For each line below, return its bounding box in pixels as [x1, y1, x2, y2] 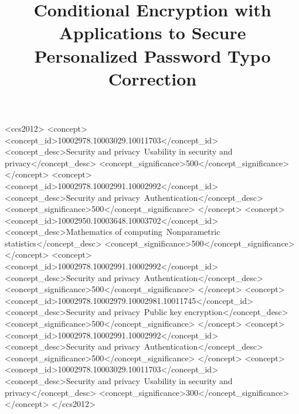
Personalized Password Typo [34, 43, 271, 67]
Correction [108, 66, 197, 90]
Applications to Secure [59, 20, 246, 45]
